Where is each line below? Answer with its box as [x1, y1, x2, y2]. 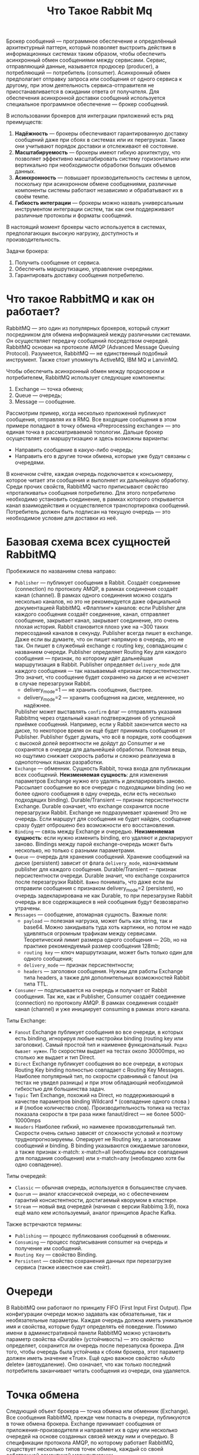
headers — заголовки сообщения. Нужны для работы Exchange [23, 968, 184, 975]
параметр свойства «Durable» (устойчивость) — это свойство [6, 1336, 164, 1343]
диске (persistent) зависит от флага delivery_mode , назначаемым [14, 859, 178, 866]
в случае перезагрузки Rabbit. [14, 680, 92, 687]
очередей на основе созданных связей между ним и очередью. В [6, 1433, 174, 1440]
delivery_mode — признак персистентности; [23, 961, 134, 968]
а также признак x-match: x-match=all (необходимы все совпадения [14, 1148, 188, 1155]
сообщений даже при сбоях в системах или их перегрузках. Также [14, 136, 185, 144]
